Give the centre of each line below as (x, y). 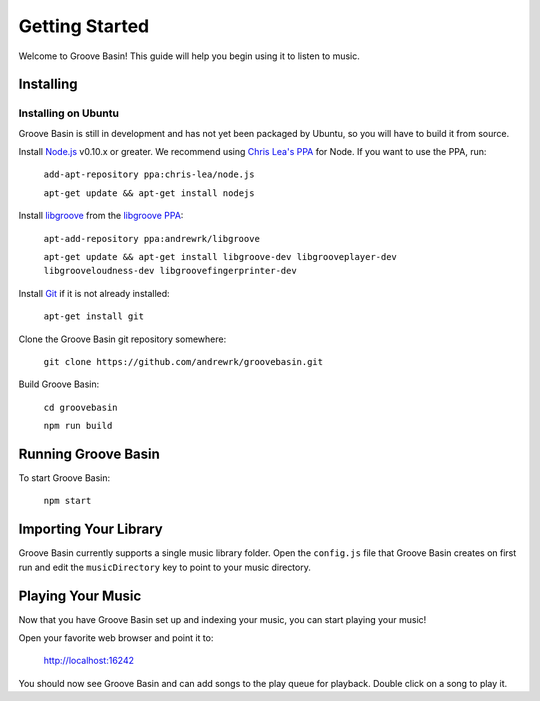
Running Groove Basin (89, 453)
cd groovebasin (81, 407)
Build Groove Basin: (59, 384)
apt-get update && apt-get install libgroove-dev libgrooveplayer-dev (220, 257)
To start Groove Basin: (64, 478)
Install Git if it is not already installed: (94, 293)
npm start (67, 501)
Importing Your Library (91, 529)
